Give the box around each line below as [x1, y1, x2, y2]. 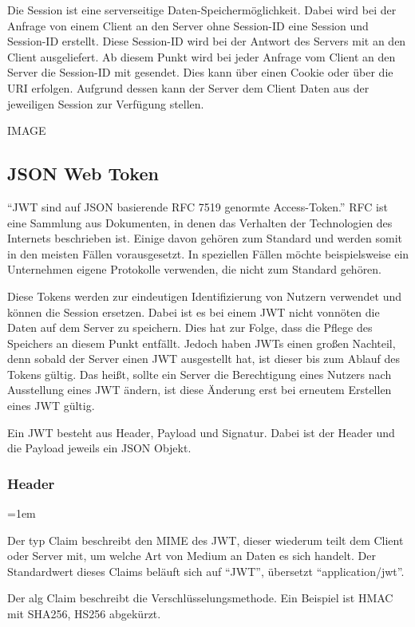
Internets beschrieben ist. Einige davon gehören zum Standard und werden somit [7, 230, 402, 246]
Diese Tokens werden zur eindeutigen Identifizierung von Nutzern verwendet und [7, 287, 402, 304]
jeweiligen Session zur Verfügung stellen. [7, 95, 204, 112]
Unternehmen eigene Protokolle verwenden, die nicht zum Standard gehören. [7, 261, 382, 278]
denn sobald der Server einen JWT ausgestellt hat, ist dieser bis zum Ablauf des [7, 350, 401, 367]
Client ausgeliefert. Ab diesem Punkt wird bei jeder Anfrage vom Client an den [7, 48, 396, 65]
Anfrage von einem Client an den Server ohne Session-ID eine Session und [7, 17, 369, 34]
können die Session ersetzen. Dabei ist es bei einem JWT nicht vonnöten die [7, 303, 380, 320]
